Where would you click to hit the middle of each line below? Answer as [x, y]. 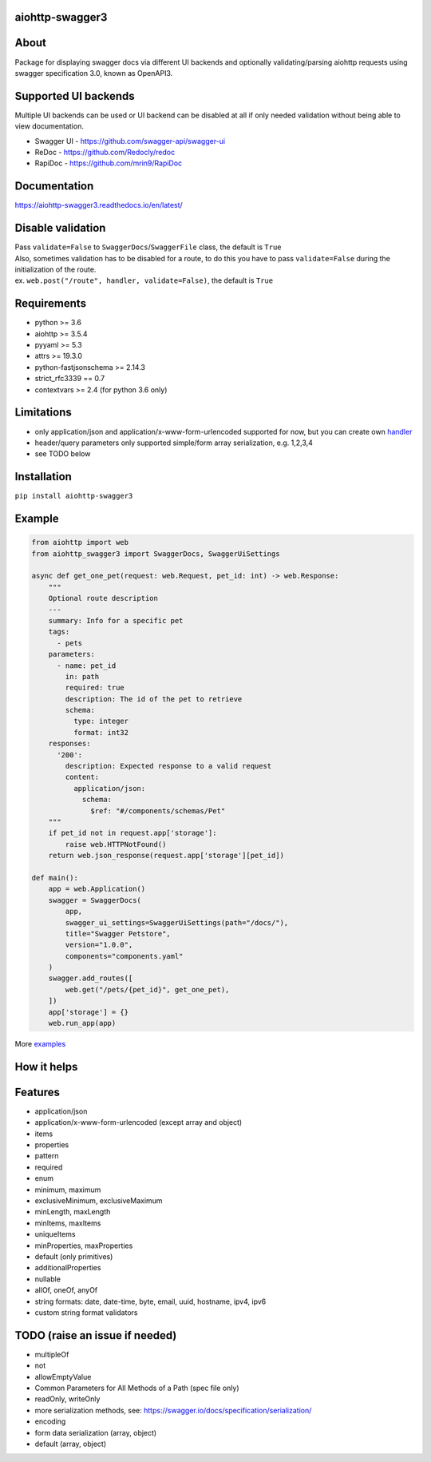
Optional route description [103, 598]
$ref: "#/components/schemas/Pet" [158, 810]
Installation [43, 477]
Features [37, 1092]
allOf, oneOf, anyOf [66, 1290]
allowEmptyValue [63, 1377]
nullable [48, 1279]
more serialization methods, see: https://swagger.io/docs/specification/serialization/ [173, 1410]
